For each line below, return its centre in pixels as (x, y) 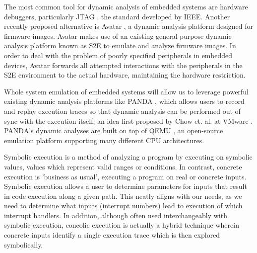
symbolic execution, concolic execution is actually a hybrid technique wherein (122, 225)
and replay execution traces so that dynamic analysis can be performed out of (122, 111)
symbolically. (24, 244)
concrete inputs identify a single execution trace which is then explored (112, 235)
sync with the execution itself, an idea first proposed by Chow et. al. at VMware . (128, 121)
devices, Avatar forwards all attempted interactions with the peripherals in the (123, 65)
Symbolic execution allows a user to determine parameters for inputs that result (126, 186)
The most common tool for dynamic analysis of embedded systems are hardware (126, 6)
